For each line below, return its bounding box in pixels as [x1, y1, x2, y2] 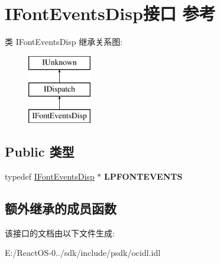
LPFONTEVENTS [104, 170, 183, 182]
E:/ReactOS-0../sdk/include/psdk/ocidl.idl [5, 246, 161, 259]
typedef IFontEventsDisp [5, 170, 95, 182]
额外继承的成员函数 [5, 199, 117, 217]
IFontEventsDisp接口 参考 [5, 1, 216, 25]
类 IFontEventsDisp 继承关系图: [5, 35, 123, 48]
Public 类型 [5, 142, 75, 161]
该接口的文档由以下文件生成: [5, 226, 115, 239]
